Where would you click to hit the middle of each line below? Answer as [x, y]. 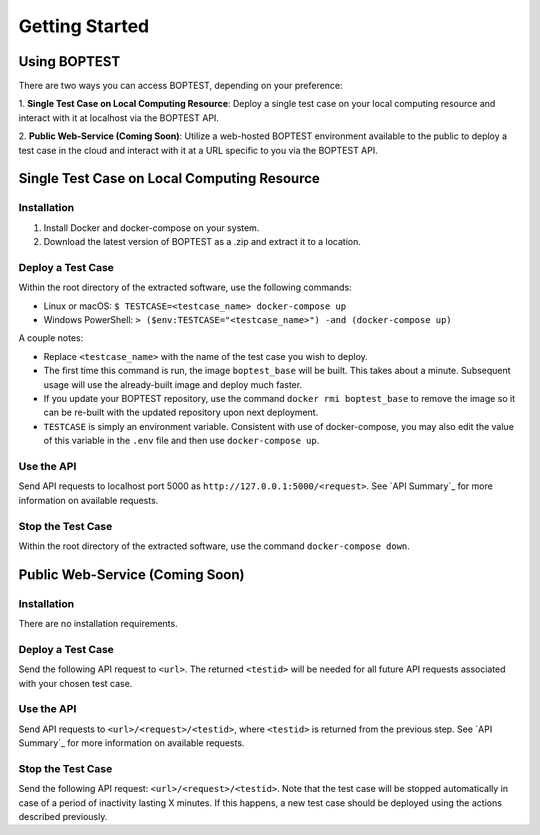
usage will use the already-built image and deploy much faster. [173, 384]
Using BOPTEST [69, 61]
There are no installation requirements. [98, 624]
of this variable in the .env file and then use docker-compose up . [181, 441]
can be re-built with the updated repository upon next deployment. [181, 412]
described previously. [63, 817]
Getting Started [84, 26]
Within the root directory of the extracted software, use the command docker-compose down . [214, 546]
